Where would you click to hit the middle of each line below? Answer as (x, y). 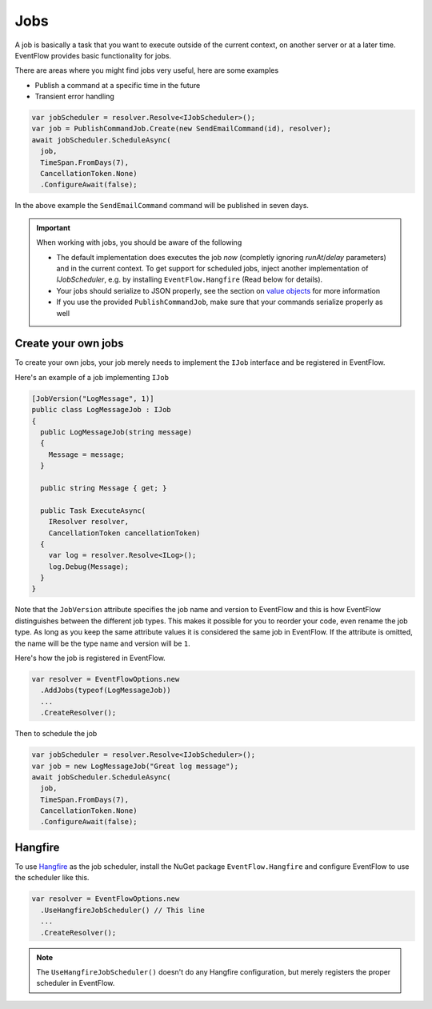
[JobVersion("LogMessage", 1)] (93, 398)
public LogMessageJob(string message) (116, 432)
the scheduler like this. (52, 878)
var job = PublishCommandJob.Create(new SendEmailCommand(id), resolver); (182, 129)
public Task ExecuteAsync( (93, 511)
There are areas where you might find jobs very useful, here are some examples (147, 70)
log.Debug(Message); (89, 567)
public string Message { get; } (104, 488)
